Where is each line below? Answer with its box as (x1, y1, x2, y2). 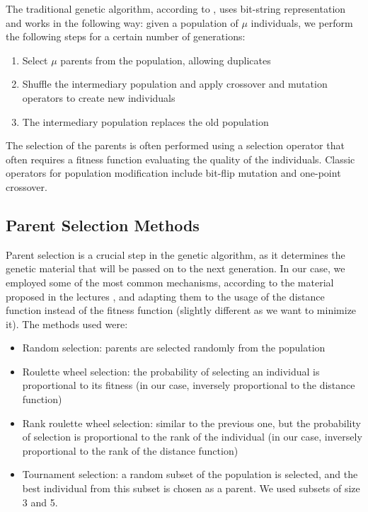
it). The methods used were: (6, 316, 128, 331)
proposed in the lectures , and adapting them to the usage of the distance (6, 289, 325, 303)
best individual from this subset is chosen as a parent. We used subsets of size (22, 481, 360, 496)
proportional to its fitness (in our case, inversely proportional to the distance (22, 378, 355, 392)
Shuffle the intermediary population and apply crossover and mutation (22, 76, 328, 91)
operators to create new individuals (22, 90, 176, 105)
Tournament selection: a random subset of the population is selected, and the (22, 467, 358, 482)
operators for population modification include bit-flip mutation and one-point (6, 165, 341, 180)
